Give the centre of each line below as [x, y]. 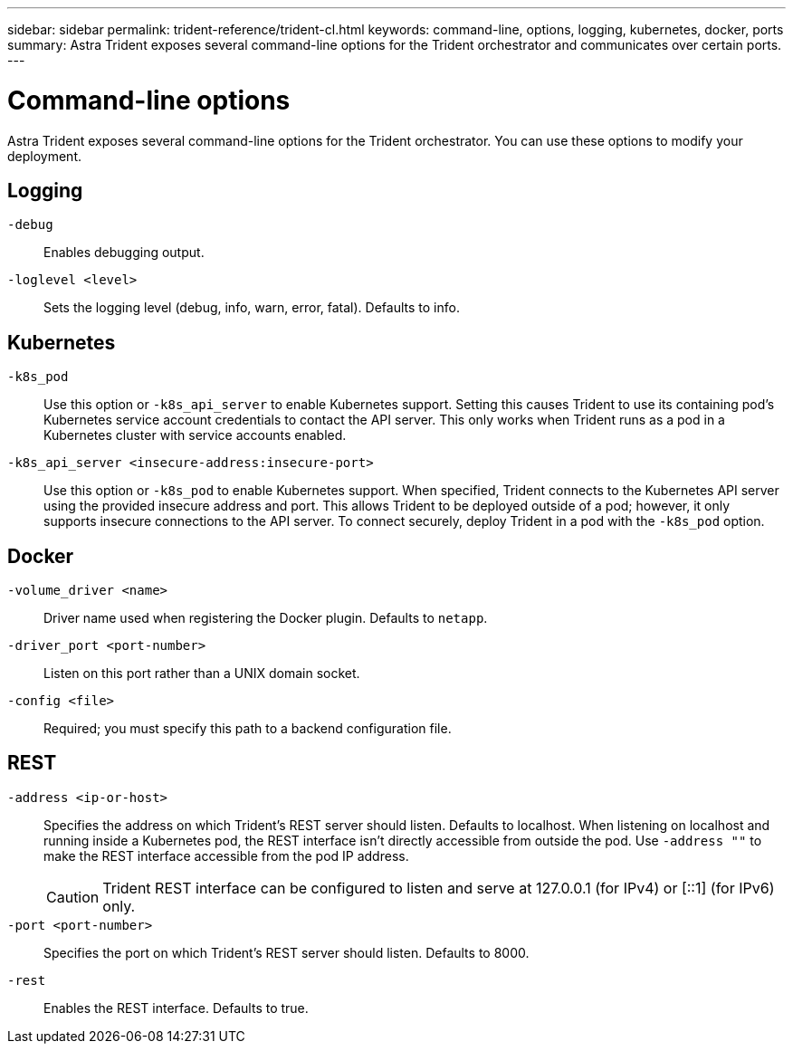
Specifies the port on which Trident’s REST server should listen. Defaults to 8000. [287, 952]
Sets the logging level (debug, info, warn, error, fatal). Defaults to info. [252, 308]
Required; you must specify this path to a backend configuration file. [248, 729]
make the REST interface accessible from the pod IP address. [226, 855]
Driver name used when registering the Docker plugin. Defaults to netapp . [266, 618]
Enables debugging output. [124, 253]
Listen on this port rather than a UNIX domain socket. [202, 674]
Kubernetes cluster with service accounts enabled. [195, 435]
